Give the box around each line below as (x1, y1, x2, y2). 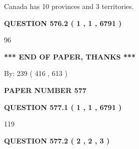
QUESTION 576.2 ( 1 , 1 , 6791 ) (4, 17, 122, 28)
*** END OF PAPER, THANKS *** (4, 51, 135, 61)
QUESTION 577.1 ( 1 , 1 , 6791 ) (4, 101, 122, 112)
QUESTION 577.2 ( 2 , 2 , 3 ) (4, 135, 110, 145)
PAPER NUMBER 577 (4, 84, 86, 95)
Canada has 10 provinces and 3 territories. (4, 1, 134, 11)
